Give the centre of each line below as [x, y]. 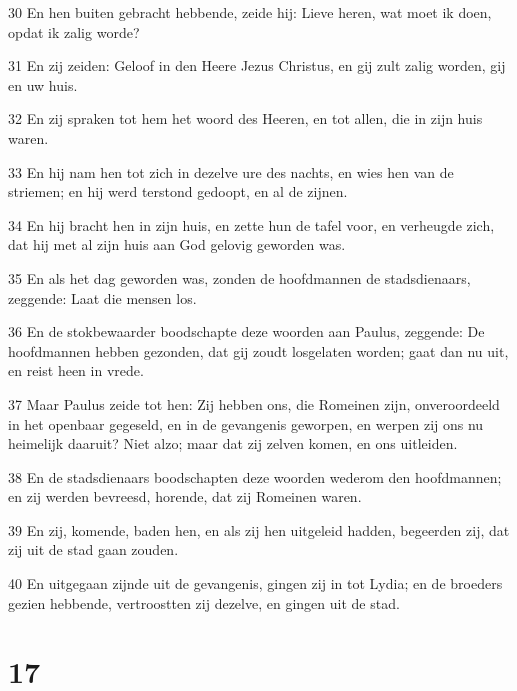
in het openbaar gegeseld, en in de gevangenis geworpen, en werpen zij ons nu [246, 423]
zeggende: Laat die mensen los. [102, 297]
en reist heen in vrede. [76, 370]
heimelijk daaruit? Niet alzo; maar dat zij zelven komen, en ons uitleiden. [233, 443]
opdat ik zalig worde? [74, 31]
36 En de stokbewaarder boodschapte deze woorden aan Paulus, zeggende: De [246, 331]
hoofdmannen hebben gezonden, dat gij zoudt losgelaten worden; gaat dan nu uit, [258, 350]
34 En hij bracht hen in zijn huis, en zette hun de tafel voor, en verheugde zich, [251, 224]
